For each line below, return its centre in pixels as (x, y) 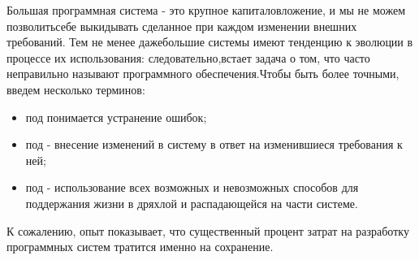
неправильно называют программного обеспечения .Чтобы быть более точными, (203, 74)
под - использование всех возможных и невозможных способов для (192, 187)
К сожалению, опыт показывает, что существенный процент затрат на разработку (208, 230)
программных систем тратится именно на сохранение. (140, 247)
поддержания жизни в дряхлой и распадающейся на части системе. (192, 203)
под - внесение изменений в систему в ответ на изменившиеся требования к (214, 144)
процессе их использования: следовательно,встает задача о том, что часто (188, 57)
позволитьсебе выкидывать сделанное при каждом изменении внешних (182, 26)
